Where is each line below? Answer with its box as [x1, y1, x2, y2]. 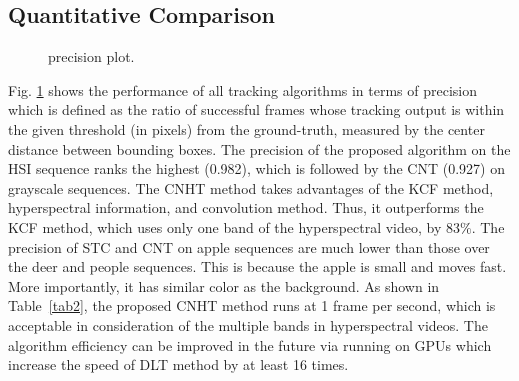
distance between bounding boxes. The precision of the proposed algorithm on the [8, 138, 511, 159]
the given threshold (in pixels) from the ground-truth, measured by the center [8, 118, 485, 139]
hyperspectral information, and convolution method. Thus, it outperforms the [8, 197, 484, 218]
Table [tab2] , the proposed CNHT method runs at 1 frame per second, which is [8, 295, 496, 316]
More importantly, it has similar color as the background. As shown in [8, 275, 440, 296]
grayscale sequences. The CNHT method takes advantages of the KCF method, [8, 177, 494, 198]
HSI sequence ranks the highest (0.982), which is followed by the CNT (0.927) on [8, 158, 505, 179]
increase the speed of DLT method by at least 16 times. [8, 354, 349, 375]
